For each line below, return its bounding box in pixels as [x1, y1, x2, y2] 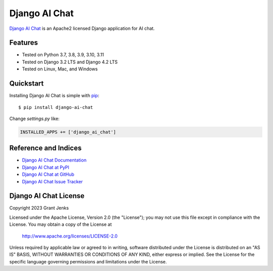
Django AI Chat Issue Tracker [22, 178, 83, 184]
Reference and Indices [9, 144, 82, 152]
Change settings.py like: [9, 115, 60, 122]
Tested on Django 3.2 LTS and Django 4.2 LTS [22, 59, 118, 65]
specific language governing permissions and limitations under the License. [9, 258, 167, 264]
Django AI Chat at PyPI [22, 164, 69, 170]
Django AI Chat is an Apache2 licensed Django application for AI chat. [9, 25, 155, 31]
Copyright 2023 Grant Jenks [9, 205, 69, 211]
